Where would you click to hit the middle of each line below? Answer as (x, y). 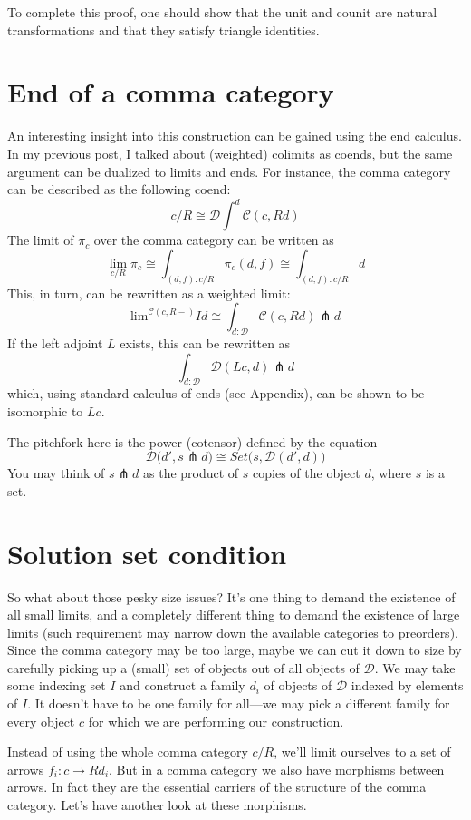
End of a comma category (171, 92)
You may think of (56, 473)
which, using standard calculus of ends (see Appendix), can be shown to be (216, 393)
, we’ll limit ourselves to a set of (362, 752)
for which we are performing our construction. (216, 721)
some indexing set (57, 685)
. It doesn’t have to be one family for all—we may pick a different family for (239, 703)
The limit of (41, 240)
